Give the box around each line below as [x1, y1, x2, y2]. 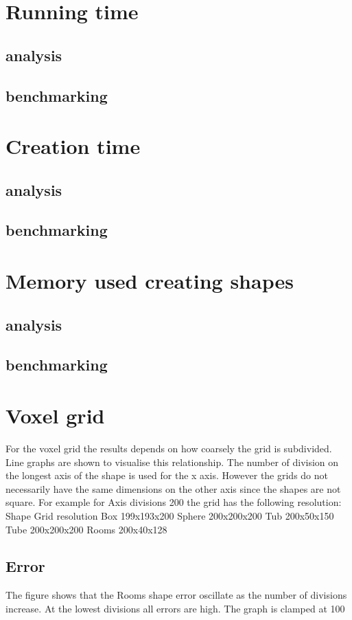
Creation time [5, 132, 141, 160]
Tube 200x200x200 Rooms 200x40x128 [5, 522, 167, 536]
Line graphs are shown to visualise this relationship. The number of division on [5, 454, 339, 469]
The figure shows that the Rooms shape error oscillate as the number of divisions [5, 588, 347, 602]
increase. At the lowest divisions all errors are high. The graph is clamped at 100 [5, 601, 345, 615]
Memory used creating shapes [5, 267, 294, 295]
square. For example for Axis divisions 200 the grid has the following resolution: [5, 495, 342, 509]
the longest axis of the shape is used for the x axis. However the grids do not [5, 468, 329, 483]
